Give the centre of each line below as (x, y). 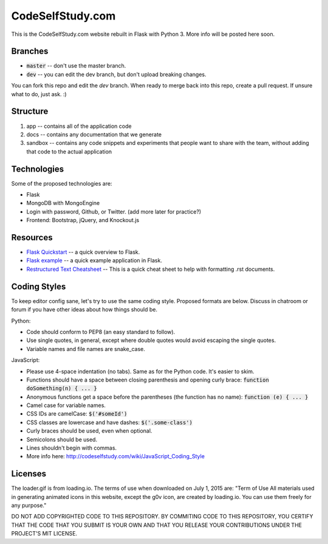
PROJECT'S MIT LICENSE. (44, 534)
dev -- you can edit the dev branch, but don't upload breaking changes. (116, 74)
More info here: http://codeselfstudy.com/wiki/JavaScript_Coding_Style (115, 456)
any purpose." (29, 506)
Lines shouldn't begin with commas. (72, 448)
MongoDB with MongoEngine (63, 203)
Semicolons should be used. (62, 439)
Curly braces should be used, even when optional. (89, 431)
